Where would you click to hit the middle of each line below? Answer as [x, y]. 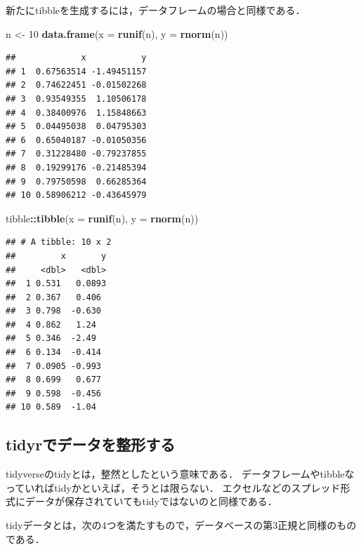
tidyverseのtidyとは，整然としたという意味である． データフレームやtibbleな [180, 474]
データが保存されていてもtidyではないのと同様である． [151, 501]
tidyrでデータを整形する [91, 444]
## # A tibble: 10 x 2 [59, 242]
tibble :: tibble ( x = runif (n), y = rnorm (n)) [102, 218]
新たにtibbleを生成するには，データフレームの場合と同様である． [156, 10]
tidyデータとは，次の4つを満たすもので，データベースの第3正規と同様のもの [181, 525]
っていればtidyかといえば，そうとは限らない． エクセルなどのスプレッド [173, 487]
